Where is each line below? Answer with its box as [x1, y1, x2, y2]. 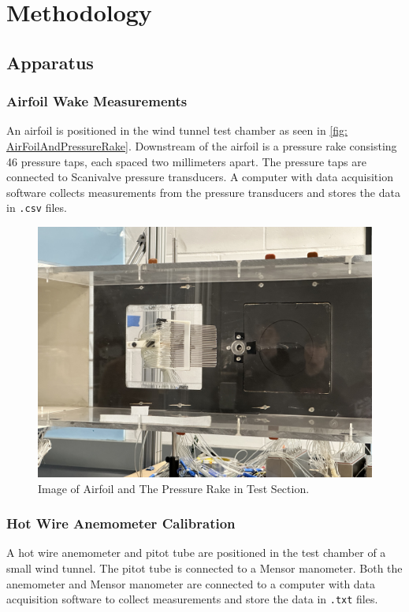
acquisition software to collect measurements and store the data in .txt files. [6, 591, 378, 607]
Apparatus [6, 50, 94, 74]
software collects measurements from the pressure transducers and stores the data [6, 184, 400, 200]
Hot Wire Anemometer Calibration [6, 514, 236, 533]
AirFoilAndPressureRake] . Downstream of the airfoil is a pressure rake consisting [6, 137, 397, 154]
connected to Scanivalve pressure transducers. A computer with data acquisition [6, 169, 393, 185]
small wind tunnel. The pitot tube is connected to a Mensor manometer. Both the [6, 560, 403, 576]
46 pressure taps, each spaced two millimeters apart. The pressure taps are [6, 153, 366, 169]
